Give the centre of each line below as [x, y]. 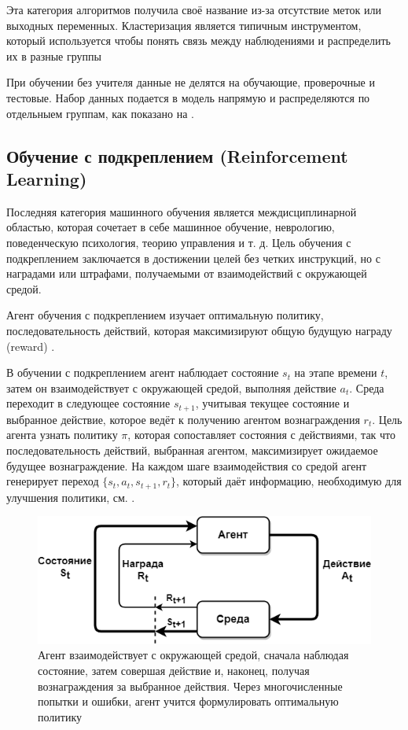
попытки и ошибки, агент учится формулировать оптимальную [188, 701]
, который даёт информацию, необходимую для [289, 481]
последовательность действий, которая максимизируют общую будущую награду [199, 330]
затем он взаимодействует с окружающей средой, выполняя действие [171, 387]
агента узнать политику [62, 435]
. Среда [367, 387]
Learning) [47, 178]
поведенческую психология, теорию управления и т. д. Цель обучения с [179, 242]
